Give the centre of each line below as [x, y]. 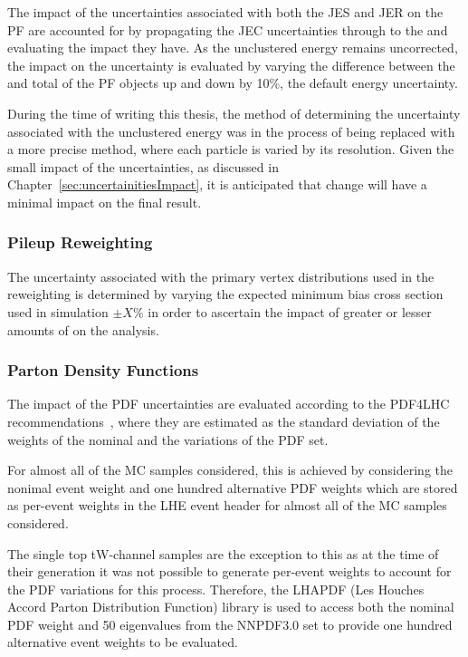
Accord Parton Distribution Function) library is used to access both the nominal [231, 607]
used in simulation [58, 311]
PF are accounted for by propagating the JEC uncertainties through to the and [228, 29]
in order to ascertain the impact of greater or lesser [290, 311]
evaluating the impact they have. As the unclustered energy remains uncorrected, [233, 48]
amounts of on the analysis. [83, 329]
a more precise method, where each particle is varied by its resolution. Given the [231, 149]
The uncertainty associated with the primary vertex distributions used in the [221, 276]
